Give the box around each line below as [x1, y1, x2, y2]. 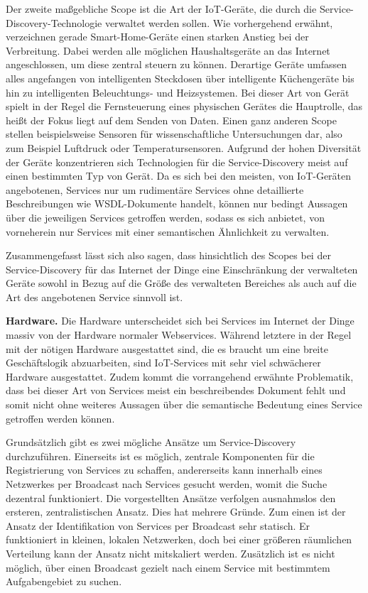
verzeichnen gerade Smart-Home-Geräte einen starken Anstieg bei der [6, 29, 309, 44]
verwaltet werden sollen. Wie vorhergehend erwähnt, [104, 15, 333, 30]
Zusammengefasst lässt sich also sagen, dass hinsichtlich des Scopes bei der [6, 248, 331, 263]
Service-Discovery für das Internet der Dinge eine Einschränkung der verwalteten [6, 261, 358, 276]
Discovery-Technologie [6, 15, 102, 30]
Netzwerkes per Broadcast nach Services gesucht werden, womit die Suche [6, 477, 328, 491]
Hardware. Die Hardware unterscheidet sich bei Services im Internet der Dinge [6, 313, 355, 328]
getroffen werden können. [6, 410, 115, 425]
